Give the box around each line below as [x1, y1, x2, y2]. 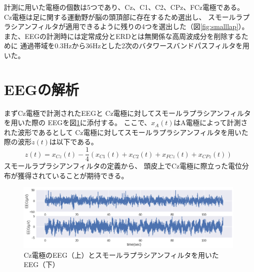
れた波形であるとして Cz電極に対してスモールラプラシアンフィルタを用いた [4, 127, 249, 137]
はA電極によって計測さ [173, 117, 248, 128]
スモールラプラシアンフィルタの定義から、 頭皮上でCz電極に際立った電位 [4, 161, 242, 171]
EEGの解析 [4, 79, 79, 99]
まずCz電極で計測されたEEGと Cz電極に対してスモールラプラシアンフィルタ [4, 107, 251, 118]
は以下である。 [49, 136, 98, 147]
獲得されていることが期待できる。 [17, 170, 128, 180]
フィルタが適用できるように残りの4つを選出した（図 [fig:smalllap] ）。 [31, 21, 249, 32]
